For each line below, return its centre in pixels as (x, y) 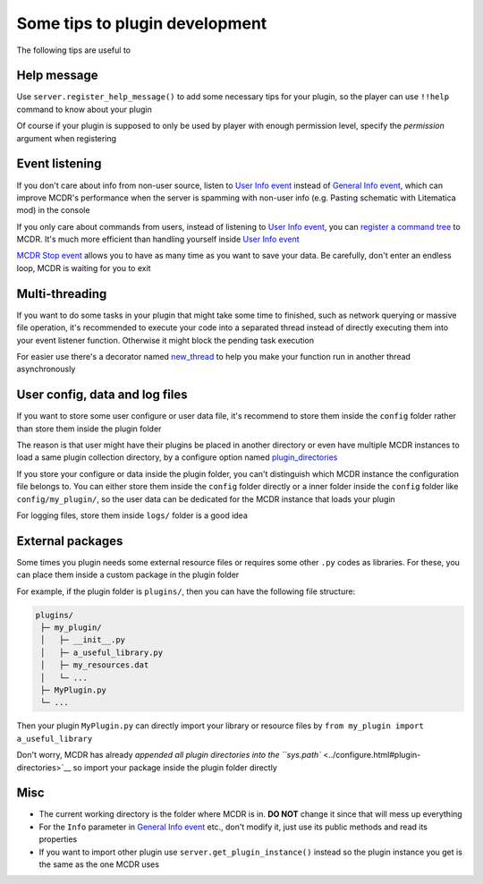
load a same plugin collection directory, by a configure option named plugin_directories (177, 457)
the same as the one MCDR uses (99, 864)
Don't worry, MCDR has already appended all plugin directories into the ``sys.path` (169, 755)
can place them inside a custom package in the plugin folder (128, 575)
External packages (70, 541)
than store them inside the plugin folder (89, 429)
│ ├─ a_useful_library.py (102, 652)
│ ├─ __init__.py (83, 640)
